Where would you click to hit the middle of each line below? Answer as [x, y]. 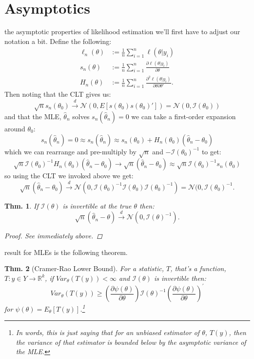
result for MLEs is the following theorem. [66, 252]
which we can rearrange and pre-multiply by [70, 151]
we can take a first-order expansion [184, 116]
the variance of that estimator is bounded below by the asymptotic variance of [131, 342]
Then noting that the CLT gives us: [58, 94]
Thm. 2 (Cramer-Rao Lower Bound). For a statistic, [84, 268]
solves [81, 116]
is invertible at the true [97, 205]
